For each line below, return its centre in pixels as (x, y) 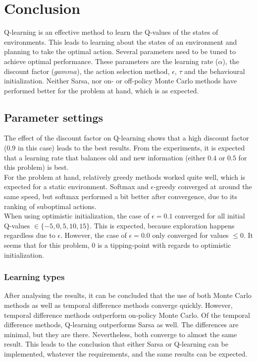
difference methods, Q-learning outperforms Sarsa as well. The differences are (121, 325)
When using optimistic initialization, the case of (77, 216)
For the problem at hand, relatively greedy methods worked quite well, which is (125, 177)
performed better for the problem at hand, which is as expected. (102, 90)
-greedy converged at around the (203, 186)
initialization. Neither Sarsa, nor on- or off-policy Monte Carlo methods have (121, 81)
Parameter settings (54, 117)
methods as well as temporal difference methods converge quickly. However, (118, 305)
